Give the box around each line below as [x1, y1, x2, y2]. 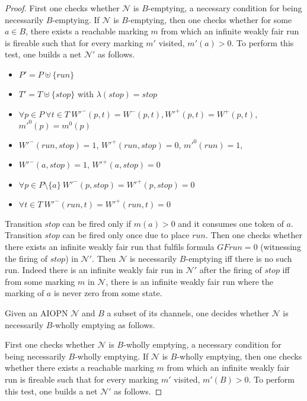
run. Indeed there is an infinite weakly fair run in [5, 264, 183, 276]
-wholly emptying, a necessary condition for [123, 338, 282, 351]
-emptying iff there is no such [186, 252, 292, 264]
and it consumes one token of [178, 217, 284, 229]
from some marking [5, 275, 75, 287]
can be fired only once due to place [62, 229, 190, 241]
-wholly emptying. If [75, 349, 149, 362]
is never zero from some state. [53, 287, 162, 299]
